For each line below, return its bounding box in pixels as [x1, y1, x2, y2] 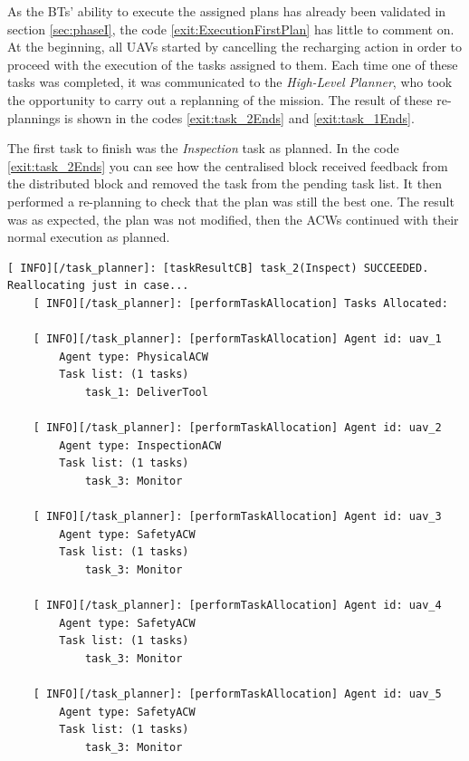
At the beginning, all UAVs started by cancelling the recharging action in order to [7, 37, 463, 56]
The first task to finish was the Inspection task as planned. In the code [7, 139, 399, 158]
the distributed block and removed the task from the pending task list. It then [7, 174, 442, 193]
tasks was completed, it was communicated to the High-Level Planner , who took [7, 72, 453, 92]
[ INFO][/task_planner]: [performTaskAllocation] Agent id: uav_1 [33, 332, 442, 346]
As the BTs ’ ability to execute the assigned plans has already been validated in [7, 2, 446, 20]
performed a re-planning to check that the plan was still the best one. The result [7, 191, 455, 210]
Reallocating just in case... [7, 279, 189, 293]
